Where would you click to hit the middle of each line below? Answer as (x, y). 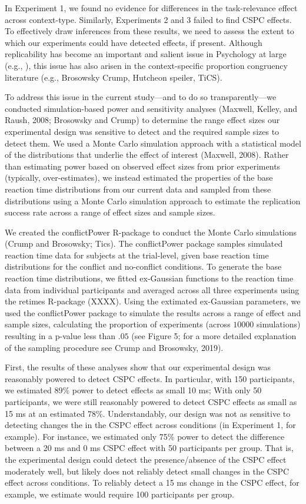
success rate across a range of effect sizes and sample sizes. (110, 212)
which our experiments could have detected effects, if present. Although (134, 42)
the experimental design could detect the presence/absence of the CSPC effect (146, 459)
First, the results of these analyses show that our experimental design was (138, 367)
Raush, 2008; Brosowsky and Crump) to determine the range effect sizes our (142, 120)
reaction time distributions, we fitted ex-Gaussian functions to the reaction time (149, 278)
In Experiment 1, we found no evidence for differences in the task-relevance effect (151, 8)
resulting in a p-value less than (60, 336)
